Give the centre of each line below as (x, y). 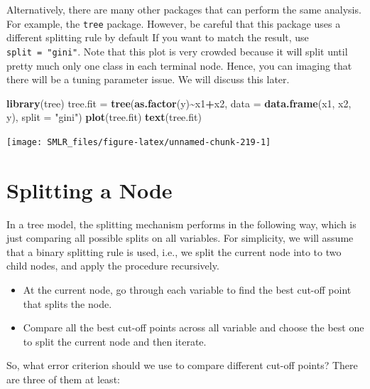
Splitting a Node (89, 190)
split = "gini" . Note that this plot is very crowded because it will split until (177, 51)
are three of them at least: (63, 379)
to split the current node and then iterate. (115, 341)
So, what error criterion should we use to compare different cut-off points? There (182, 365)
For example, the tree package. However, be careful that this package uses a (174, 23)
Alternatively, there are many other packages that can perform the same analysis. (184, 9)
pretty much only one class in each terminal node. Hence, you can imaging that (179, 65)
